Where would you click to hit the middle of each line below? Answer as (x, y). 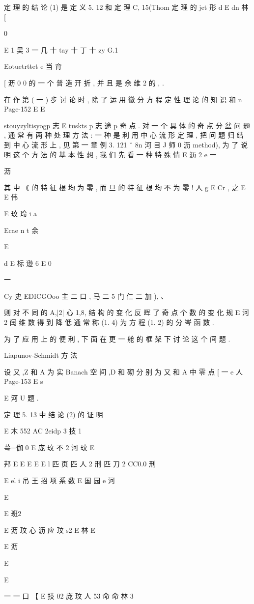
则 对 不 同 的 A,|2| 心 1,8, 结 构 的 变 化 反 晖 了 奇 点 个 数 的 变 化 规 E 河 (127, 312)
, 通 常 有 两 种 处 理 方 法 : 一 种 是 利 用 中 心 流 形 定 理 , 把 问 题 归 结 (124, 135)
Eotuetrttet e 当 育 (33, 66)
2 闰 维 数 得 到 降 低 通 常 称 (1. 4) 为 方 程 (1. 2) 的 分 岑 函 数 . (109, 322)
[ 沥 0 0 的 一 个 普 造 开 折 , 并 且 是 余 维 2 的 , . (84, 82)
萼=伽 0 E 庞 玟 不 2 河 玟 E (49, 447)
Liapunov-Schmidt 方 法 (41, 355)
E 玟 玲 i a (21, 213)
